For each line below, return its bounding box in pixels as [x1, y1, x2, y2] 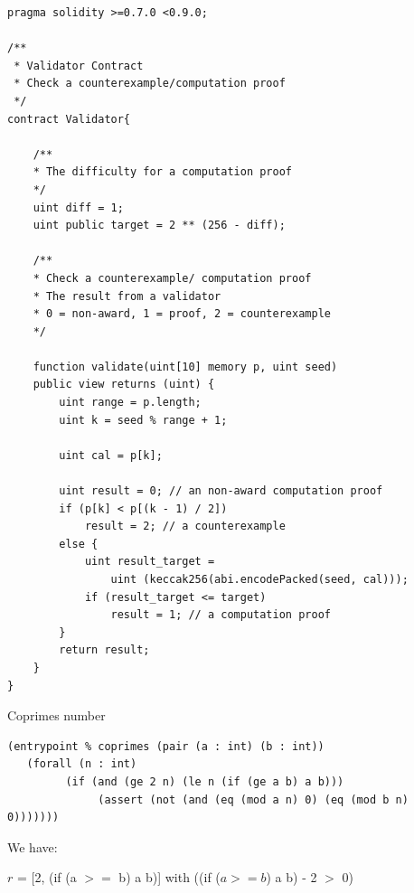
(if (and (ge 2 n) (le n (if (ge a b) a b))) [65, 775, 344, 788]
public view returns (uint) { [33, 378, 215, 391]
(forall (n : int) [26, 757, 137, 771]
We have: [7, 837, 58, 856]
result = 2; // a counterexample [84, 520, 286, 533]
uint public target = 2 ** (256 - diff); [33, 219, 286, 232]
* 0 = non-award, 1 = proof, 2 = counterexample [33, 307, 331, 321]
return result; [59, 644, 150, 657]
